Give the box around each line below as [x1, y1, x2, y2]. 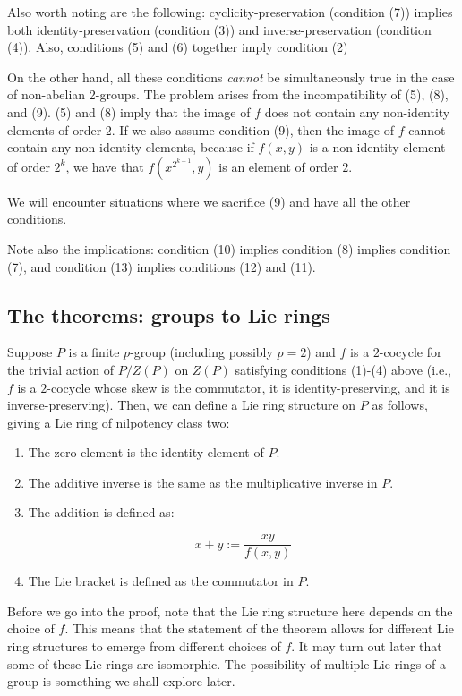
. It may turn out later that [291, 636, 442, 655]
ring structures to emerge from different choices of [7, 636, 281, 655]
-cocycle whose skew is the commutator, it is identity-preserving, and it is [47, 378, 450, 396]
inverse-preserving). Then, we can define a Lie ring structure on [7, 395, 356, 414]
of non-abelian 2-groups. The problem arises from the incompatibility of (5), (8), [7, 85, 449, 104]
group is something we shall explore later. [7, 672, 235, 691]
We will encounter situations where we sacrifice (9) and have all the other [7, 191, 411, 210]
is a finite [68, 343, 120, 361]
